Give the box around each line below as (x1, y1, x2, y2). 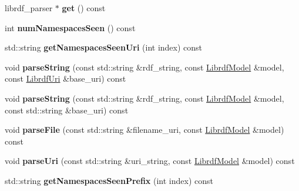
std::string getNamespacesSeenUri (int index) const (5, 41, 203, 53)
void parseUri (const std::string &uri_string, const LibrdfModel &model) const (5, 155, 295, 167)
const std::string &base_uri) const (5, 103, 129, 116)
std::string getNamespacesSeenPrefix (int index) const (5, 174, 213, 186)
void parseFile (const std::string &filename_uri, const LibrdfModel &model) (5, 123, 284, 136)
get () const (62, 2, 106, 14)
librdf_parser (5, 2, 53, 14)
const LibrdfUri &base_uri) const (5, 72, 126, 85)
